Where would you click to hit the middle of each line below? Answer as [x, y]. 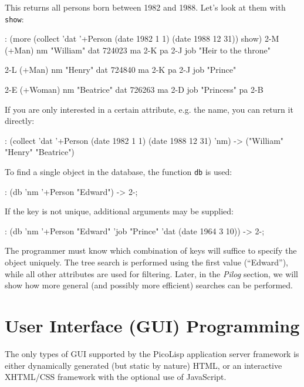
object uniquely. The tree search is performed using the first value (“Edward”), [146, 262]
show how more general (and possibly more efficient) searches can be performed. [149, 285]
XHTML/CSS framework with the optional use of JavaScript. [116, 377]
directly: [20, 121]
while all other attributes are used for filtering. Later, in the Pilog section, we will [151, 273]
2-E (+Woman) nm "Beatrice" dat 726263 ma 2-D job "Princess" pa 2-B [134, 90]
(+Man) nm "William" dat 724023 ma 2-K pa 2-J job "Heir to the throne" [138, 50]
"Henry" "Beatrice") [40, 152]
